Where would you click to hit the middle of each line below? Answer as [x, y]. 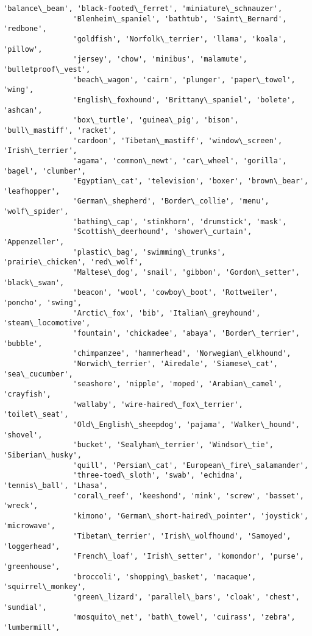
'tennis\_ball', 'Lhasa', [55, 485]
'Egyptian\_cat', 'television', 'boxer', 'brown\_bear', [191, 181]
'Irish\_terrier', [40, 151]
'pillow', [23, 49]
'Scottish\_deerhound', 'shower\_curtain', [162, 232]
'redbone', [25, 29]
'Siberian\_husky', [42, 455]
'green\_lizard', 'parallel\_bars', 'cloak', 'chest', [186, 597]
